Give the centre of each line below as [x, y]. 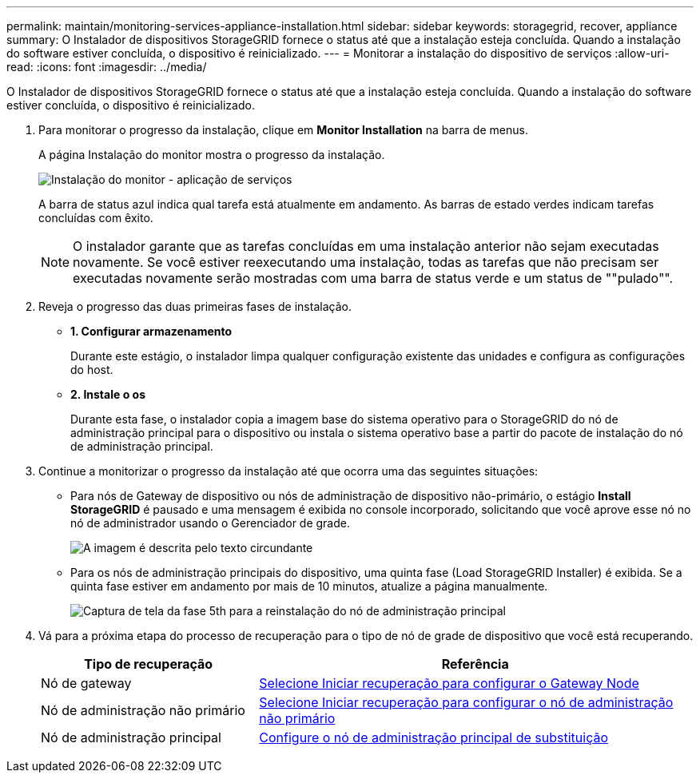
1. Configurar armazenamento [151, 331]
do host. [92, 370]
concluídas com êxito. [96, 218]
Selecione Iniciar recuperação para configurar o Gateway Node [449, 683]
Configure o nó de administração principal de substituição [434, 737]
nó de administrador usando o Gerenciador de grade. [210, 523]
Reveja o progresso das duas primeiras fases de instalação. [195, 306]
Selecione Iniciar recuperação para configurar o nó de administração [466, 702]
